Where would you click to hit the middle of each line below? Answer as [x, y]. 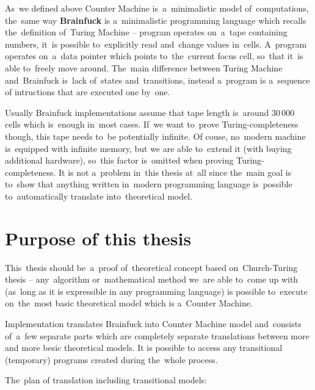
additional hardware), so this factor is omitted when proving [119, 160]
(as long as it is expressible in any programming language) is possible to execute [156, 291]
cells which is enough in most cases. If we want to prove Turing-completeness [152, 124]
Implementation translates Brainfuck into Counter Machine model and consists [153, 323]
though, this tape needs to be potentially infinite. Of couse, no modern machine [155, 136]
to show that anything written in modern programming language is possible [149, 184]
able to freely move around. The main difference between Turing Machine [144, 67]
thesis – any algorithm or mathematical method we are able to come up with [152, 279]
